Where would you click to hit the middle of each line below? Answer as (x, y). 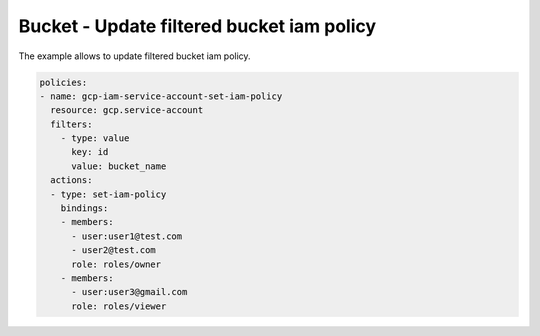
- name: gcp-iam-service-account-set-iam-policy (161, 96)
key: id (90, 152)
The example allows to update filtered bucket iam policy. (134, 56)
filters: (71, 124)
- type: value (95, 138)
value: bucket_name (119, 166)
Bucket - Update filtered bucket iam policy (197, 26)
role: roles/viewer (119, 306)
